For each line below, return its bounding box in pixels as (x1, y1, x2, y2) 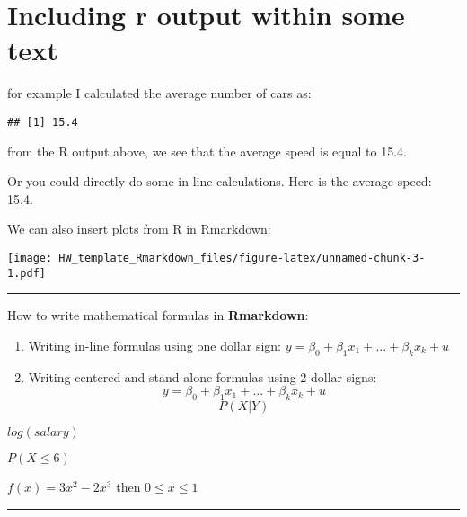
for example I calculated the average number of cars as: (7, 84, 312, 103)
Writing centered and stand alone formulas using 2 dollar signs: (28, 367, 377, 386)
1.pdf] (7, 266, 46, 280)
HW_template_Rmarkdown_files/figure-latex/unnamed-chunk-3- (58, 251, 426, 264)
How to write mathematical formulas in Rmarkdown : (7, 306, 309, 325)
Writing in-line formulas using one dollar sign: (28, 335, 281, 354)
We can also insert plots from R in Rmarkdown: (7, 219, 271, 238)
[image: (7, 251, 53, 264)
